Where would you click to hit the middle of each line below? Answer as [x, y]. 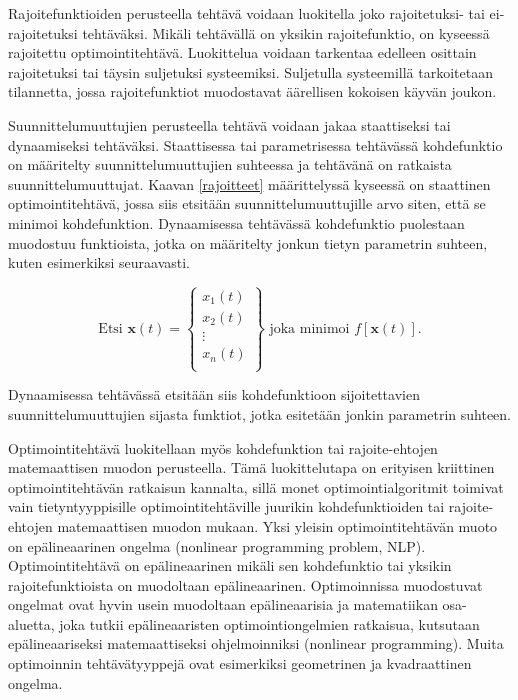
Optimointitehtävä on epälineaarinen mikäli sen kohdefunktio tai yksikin [230, 565]
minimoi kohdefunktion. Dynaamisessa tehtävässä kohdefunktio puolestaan [236, 222]
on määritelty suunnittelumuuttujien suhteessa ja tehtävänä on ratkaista [230, 164]
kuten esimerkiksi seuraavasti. [99, 262]
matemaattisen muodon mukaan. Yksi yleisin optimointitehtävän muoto [277, 525]
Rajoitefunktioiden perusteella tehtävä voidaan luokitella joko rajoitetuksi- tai [246, 13]
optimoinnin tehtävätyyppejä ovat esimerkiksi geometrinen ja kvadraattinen [240, 663]
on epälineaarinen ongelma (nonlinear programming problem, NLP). [217, 545]
